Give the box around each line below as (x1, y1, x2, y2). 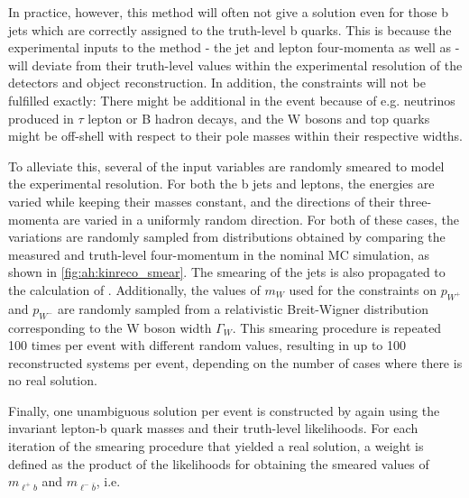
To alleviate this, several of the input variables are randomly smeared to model (8, 156, 445, 175)
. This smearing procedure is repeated (232, 318, 442, 337)
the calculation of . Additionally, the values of (8, 280, 261, 299)
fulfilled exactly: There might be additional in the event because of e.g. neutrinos (8, 90, 455, 109)
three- (399, 191, 432, 210)
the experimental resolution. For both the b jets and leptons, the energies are (8, 174, 435, 193)
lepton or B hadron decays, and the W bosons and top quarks (87, 108, 430, 127)
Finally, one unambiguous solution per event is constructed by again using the (8, 401, 440, 420)
